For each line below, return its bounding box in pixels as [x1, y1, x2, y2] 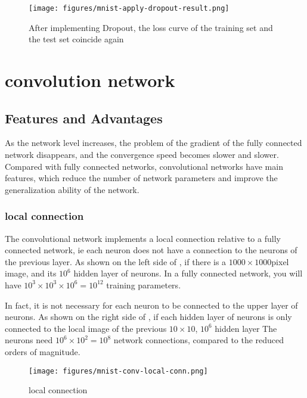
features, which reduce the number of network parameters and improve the [5, 172, 278, 184]
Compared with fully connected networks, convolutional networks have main [5, 160, 283, 172]
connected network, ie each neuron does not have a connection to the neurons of [5, 244, 297, 256]
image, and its [5, 267, 57, 279]
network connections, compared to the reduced [113, 334, 284, 346]
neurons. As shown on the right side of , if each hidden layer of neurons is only [5, 310, 292, 323]
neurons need [5, 334, 53, 346]
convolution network [5, 68, 175, 92]
